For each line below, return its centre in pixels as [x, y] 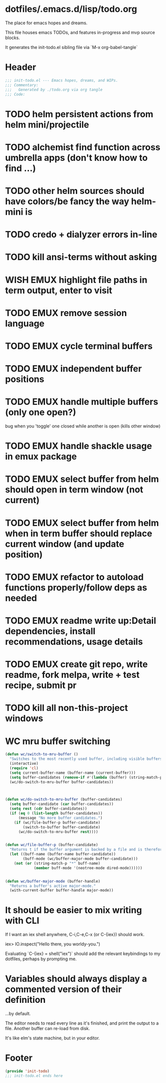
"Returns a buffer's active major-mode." [53, 886]
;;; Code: [15, 94]
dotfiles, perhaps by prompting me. [41, 959]
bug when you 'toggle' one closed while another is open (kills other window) [83, 426]
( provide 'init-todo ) [27, 1071]
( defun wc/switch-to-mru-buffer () [42, 754]
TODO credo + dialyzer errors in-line [81, 235]
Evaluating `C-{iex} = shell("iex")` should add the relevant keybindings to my [83, 954]
